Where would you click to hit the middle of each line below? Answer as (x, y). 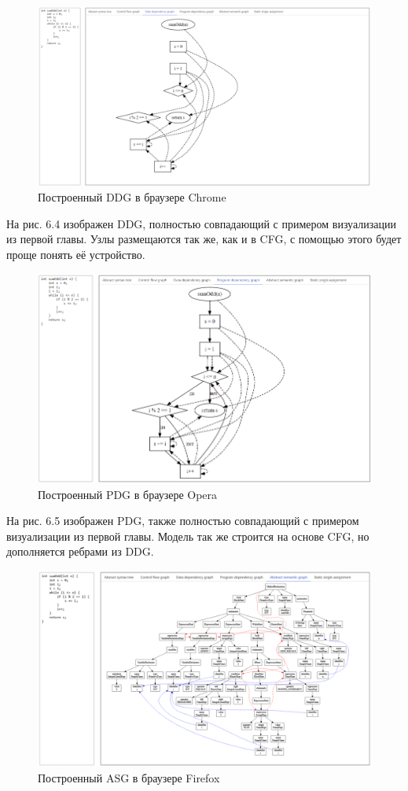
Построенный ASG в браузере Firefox (129, 777)
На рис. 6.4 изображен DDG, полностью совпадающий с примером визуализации (201, 223)
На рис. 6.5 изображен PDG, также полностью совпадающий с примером (183, 521)
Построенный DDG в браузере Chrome (132, 197)
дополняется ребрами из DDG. (80, 551)
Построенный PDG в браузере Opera (128, 494)
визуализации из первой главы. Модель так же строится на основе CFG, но (188, 536)
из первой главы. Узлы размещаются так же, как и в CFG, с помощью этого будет (204, 239)
